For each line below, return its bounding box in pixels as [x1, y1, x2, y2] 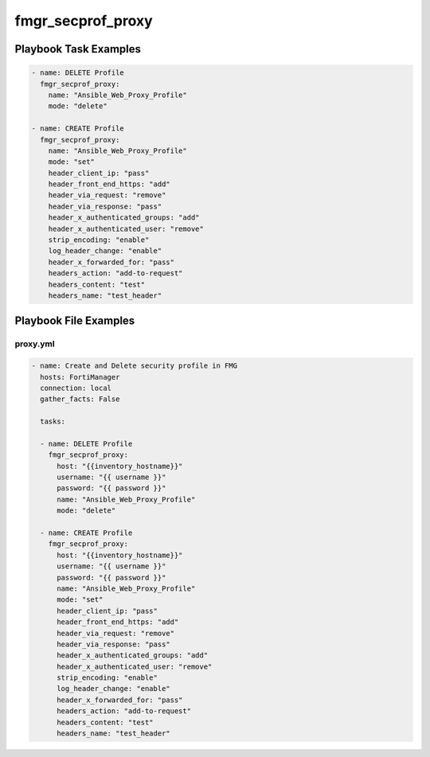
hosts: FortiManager [40, 373, 120, 381]
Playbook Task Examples [14, 42, 142, 56]
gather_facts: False [40, 395, 120, 404]
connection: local [40, 383, 111, 392]
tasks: [40, 417, 66, 426]
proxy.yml [14, 338, 55, 349]
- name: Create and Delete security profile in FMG [31, 361, 238, 370]
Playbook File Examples [14, 314, 135, 328]
